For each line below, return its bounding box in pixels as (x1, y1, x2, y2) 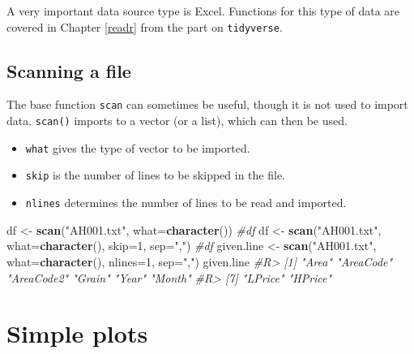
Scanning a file (6, 58, 131, 83)
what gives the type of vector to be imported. (25, 139, 250, 156)
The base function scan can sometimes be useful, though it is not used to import (6, 96, 408, 113)
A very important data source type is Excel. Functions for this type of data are (6, 2, 400, 19)
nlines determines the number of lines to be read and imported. (25, 194, 347, 211)
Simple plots (6, 317, 148, 350)
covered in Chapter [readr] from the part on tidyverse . (6, 18, 283, 35)
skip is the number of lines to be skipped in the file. (25, 166, 285, 183)
